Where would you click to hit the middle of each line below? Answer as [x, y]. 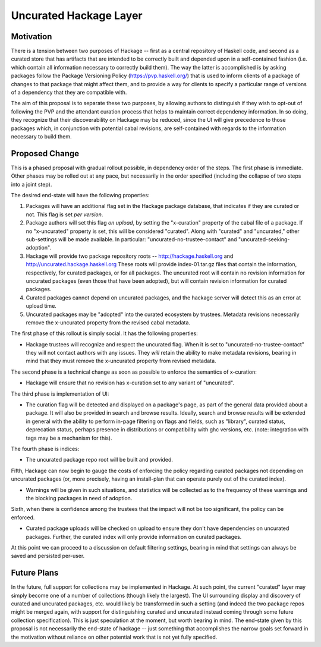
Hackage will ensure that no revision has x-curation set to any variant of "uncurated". [130, 383]
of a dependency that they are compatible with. [69, 93]
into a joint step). [32, 184]
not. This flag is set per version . [64, 214]
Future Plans [35, 573]
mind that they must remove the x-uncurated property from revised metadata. [121, 361]
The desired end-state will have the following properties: [80, 195]
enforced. [23, 517]
